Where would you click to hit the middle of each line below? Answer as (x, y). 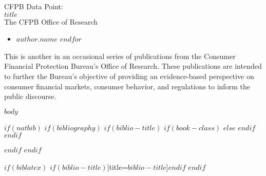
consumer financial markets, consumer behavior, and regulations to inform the (127, 86)
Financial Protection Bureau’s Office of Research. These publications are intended (133, 66)
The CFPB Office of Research (51, 21)
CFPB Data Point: (34, 6)
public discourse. (30, 96)
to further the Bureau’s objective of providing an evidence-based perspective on (129, 76)
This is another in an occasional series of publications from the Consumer (120, 56)
